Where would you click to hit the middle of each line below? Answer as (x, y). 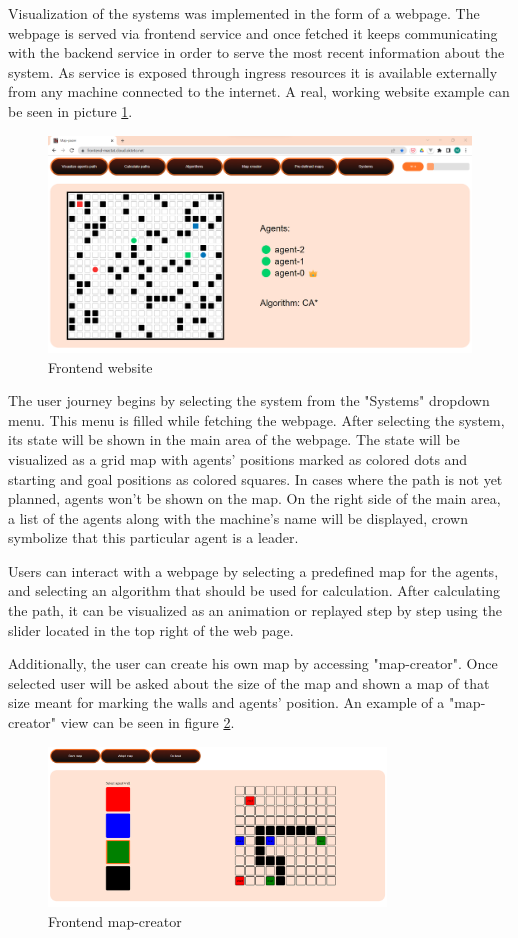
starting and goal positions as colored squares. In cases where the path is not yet (255, 478)
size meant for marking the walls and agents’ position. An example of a (226, 702)
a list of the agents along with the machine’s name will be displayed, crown (238, 517)
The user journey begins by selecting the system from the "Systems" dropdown (249, 400)
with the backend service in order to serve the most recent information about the (256, 52)
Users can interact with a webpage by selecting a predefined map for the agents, (253, 570)
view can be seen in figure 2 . (147, 722)
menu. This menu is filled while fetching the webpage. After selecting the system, (256, 419)
